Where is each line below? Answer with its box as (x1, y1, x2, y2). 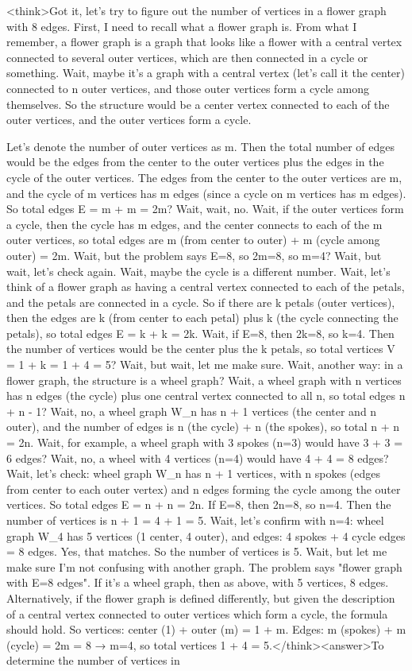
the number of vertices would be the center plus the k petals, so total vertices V (6, 340, 395, 357)
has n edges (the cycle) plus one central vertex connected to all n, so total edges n (6, 387, 406, 404)
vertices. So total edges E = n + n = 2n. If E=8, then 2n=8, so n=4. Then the (6, 496, 391, 513)
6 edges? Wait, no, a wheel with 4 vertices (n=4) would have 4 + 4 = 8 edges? (6, 449, 389, 466)
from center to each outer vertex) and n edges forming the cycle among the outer (6, 480, 401, 497)
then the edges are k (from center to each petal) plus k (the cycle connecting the (6, 309, 399, 326)
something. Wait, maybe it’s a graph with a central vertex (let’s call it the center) (6, 64, 406, 81)
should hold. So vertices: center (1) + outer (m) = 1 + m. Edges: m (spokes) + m (6, 621, 406, 638)
